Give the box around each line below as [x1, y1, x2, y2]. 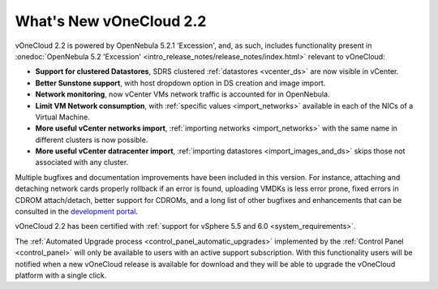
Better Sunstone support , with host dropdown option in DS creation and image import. [35, 78, 326, 88]
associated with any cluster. [35, 157, 129, 167]
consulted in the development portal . [15, 207, 138, 217]
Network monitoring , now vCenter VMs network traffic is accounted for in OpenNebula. [35, 89, 330, 99]
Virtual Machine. [35, 112, 91, 122]
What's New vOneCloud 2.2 [15, 12, 207, 30]
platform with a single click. [15, 270, 107, 280]
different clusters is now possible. [35, 135, 148, 144]
